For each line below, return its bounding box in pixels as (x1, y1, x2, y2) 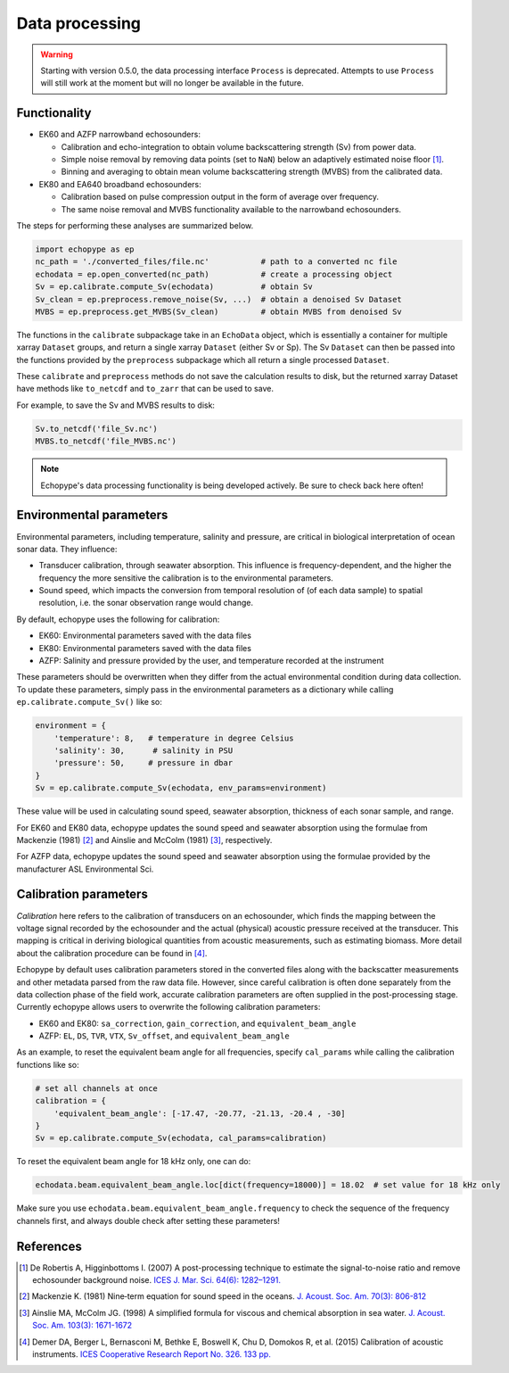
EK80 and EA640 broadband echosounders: (38, 178, 201, 189)
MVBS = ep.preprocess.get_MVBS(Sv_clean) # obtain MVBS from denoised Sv (35, 306, 403, 317)
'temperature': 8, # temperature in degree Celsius (53, 732, 294, 743)
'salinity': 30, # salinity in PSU (53, 745, 234, 756)
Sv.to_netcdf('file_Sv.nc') (35, 424, 158, 434)
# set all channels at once (35, 1083, 158, 1093)
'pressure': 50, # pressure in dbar (53, 758, 234, 768)
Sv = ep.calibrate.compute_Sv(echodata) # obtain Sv (35, 282, 313, 292)
